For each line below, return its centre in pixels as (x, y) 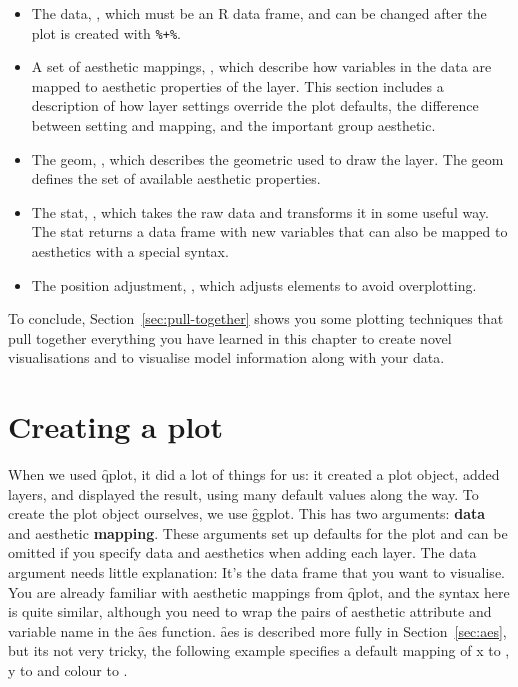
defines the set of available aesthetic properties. (176, 178)
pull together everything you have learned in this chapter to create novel (230, 337)
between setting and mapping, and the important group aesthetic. (233, 125)
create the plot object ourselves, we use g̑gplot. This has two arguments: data (247, 513)
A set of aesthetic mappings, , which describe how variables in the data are (261, 66)
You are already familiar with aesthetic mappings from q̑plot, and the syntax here (259, 591)
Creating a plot (115, 426)
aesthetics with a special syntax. (130, 251)
